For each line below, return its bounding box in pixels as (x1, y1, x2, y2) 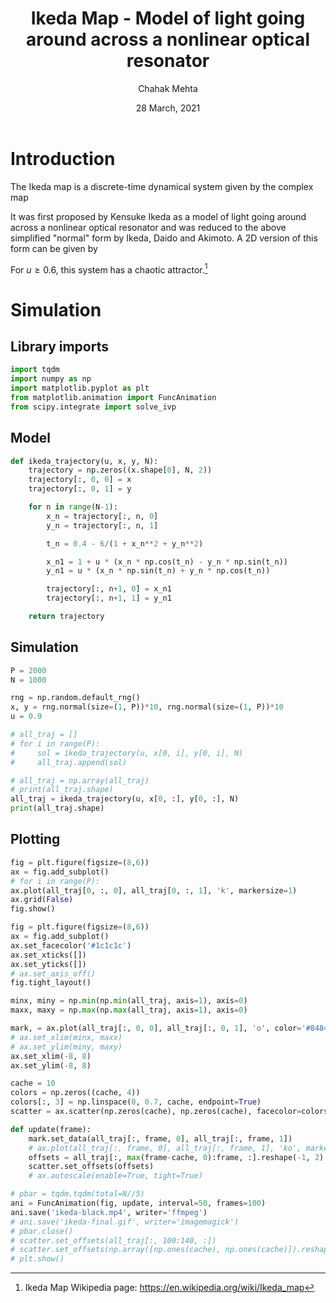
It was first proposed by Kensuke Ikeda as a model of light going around (10, 210, 307, 222)
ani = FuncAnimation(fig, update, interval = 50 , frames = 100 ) (10, 1198, 267, 1209)
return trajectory (28, 612, 105, 622)
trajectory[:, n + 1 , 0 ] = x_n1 (46, 584, 172, 594)
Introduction (10, 147, 116, 170)
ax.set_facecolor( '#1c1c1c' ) (10, 940, 132, 951)
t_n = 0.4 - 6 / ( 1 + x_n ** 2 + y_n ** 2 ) (46, 538, 204, 549)
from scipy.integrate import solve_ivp (10, 402, 177, 412)
